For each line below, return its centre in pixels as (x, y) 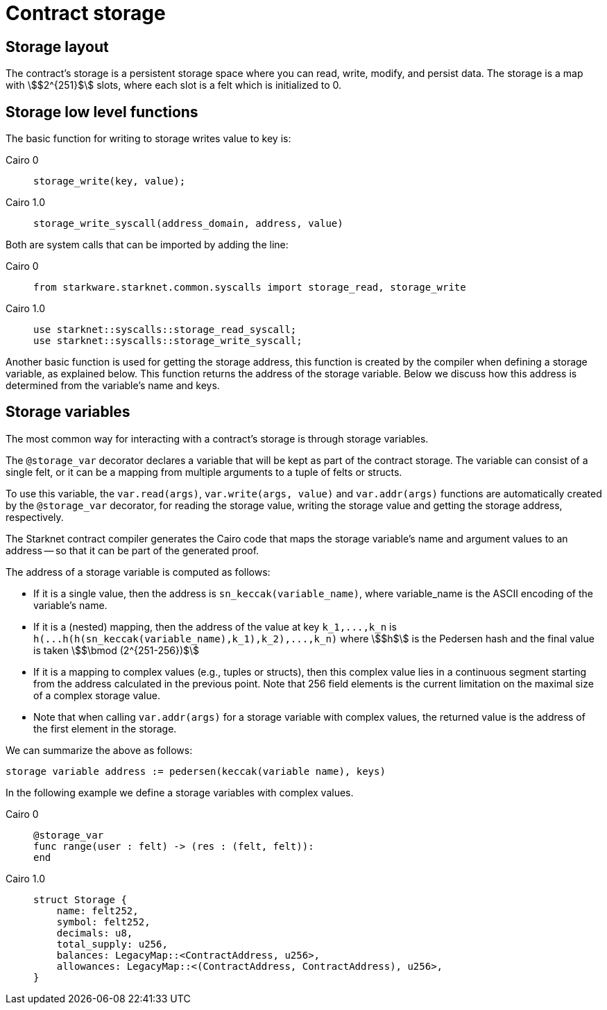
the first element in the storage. (105, 728)
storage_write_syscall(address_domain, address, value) (188, 224)
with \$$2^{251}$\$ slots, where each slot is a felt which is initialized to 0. (174, 85)
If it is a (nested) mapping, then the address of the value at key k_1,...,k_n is (215, 626)
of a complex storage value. (97, 695)
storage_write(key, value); (110, 181)
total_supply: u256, (112, 944)
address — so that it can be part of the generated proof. (132, 550)
